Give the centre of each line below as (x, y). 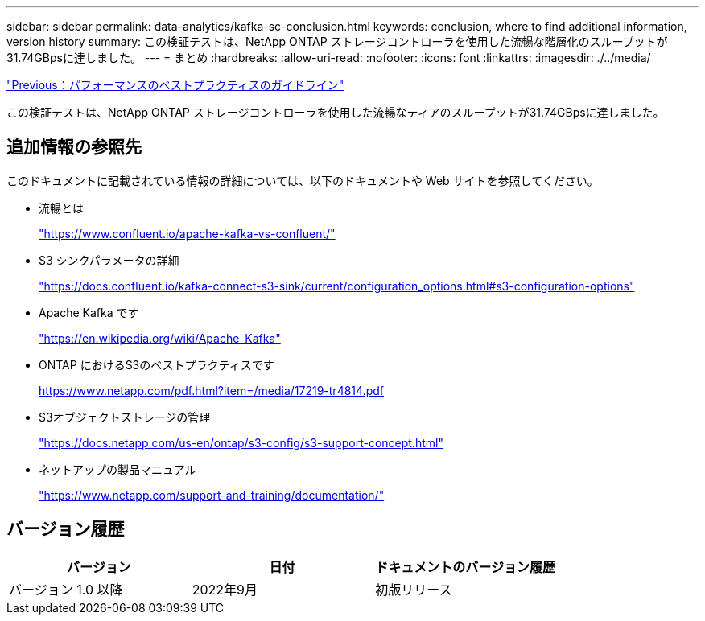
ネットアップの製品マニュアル (117, 469)
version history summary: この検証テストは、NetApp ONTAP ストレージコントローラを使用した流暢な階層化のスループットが (337, 41)
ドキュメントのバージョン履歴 (466, 567)
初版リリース (414, 589)
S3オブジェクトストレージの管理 (125, 417)
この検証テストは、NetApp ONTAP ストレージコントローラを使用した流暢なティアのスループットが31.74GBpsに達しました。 (336, 112)
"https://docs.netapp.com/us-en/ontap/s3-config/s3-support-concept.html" (241, 442)
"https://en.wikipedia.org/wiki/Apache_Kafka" (160, 338)
